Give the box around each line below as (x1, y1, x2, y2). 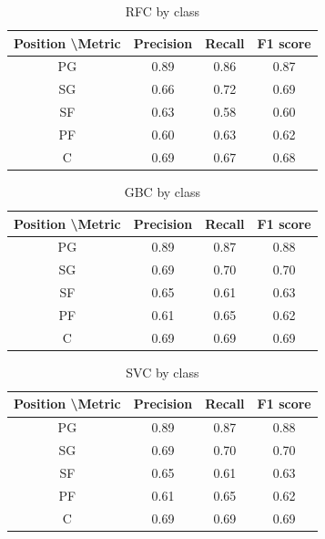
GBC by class (124, 181, 200, 201)
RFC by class (125, 2, 200, 20)
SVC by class (126, 362, 199, 381)
